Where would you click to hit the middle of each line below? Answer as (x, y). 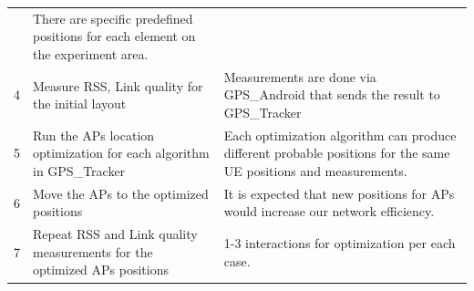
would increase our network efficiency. (329, 211)
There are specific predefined (113, 18)
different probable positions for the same (337, 153)
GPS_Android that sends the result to (332, 94)
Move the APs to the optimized (121, 193)
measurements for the (93, 251)
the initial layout (80, 104)
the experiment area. (91, 53)
